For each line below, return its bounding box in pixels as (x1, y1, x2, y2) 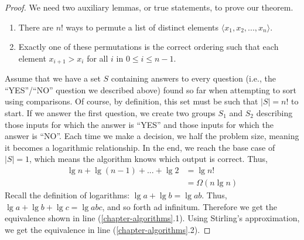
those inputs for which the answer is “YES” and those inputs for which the (5, 118, 274, 130)
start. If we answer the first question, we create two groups (5, 107, 216, 119)
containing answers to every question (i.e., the (111, 72, 276, 84)
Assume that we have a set (5, 72, 101, 84)
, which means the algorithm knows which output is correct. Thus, (29, 153, 268, 165)
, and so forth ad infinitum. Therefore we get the (102, 200, 277, 212)
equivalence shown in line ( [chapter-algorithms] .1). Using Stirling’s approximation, (5, 212, 300, 224)
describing (256, 107, 293, 119)
